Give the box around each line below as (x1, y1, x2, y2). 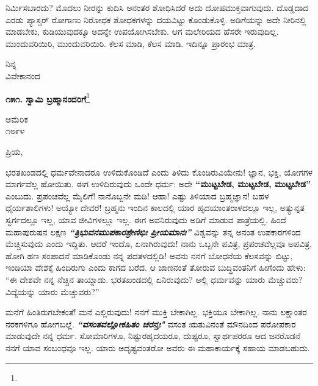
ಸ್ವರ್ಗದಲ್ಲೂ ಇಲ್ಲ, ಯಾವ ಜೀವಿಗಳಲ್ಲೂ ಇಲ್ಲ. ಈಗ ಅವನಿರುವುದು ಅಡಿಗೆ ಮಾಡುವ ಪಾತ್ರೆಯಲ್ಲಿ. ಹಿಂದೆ (5, 213, 286, 226)
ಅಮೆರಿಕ (5, 112, 28, 125)
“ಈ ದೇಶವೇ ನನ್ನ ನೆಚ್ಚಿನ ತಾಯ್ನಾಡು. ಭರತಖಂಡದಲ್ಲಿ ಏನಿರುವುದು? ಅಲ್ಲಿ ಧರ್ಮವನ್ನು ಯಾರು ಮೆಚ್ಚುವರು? (5, 273, 303, 285)
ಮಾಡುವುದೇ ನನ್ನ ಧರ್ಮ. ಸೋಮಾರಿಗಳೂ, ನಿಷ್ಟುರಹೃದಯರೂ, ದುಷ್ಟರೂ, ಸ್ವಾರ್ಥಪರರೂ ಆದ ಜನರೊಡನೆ (5, 329, 301, 342)
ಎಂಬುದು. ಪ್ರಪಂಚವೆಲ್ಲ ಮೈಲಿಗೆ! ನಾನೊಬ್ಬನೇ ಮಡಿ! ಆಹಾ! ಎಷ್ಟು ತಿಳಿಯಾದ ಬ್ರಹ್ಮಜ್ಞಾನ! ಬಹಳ (5, 189, 269, 202)
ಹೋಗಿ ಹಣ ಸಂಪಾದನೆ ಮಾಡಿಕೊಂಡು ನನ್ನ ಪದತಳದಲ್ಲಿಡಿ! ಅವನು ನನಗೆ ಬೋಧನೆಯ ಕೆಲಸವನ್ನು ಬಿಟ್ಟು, (5, 249, 293, 262)
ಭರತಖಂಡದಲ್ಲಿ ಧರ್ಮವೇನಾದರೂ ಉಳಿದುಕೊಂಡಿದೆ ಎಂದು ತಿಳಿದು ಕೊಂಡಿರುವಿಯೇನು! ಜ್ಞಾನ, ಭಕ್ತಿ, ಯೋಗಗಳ (5, 165, 313, 178)
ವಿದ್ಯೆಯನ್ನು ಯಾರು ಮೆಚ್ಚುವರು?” (5, 285, 99, 298)
